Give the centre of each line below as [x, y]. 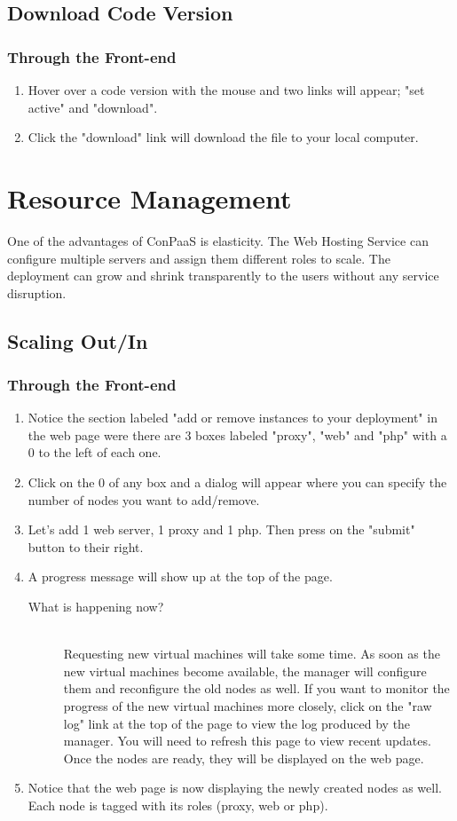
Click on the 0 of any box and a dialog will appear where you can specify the [237, 482]
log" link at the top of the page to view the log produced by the [237, 723]
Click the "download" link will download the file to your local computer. [223, 137]
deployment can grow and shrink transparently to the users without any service [223, 276]
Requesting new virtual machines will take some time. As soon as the [252, 654]
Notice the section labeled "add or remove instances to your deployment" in [232, 418]
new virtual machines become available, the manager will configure [245, 671]
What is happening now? [96, 607]
